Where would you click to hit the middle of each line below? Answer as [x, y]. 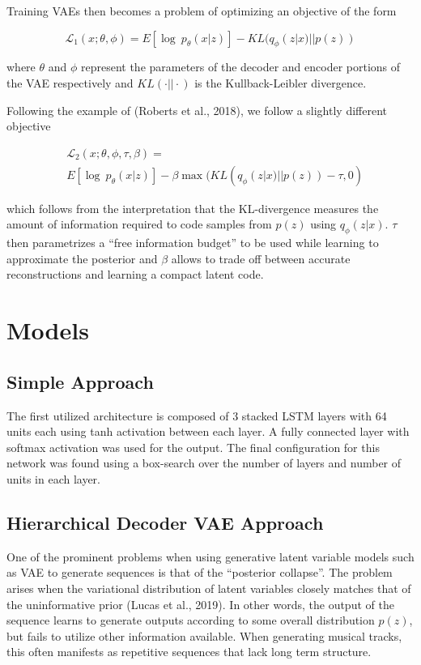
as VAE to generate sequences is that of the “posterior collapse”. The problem [200, 572]
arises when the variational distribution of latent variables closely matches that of [209, 588]
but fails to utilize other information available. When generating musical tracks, [204, 635]
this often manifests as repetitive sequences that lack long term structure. [189, 652]
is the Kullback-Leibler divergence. [281, 82]
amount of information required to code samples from [139, 224]
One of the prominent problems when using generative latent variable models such [210, 556]
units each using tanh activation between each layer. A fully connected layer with [208, 431]
